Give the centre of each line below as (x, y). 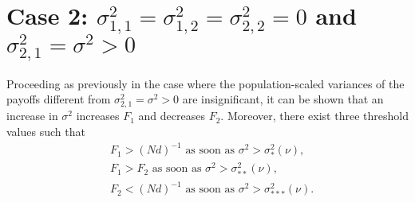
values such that (46, 132)
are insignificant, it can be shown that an (283, 99)
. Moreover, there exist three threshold (314, 116)
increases (98, 116)
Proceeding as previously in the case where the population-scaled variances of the (206, 83)
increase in (32, 116)
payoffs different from (59, 99)
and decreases (172, 116)
